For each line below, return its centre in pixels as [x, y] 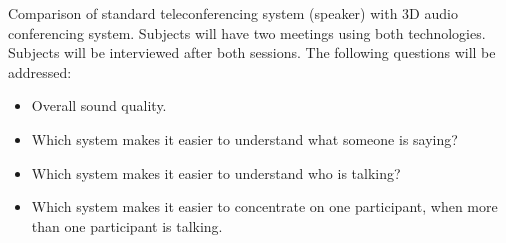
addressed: [40, 71]
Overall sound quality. [99, 105]
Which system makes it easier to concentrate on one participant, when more [264, 206]
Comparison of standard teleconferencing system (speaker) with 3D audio [233, 13]
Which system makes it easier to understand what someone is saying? [244, 138]
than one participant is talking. [127, 225]
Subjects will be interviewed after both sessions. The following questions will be [252, 52]
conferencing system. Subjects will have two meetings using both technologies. [247, 32]
